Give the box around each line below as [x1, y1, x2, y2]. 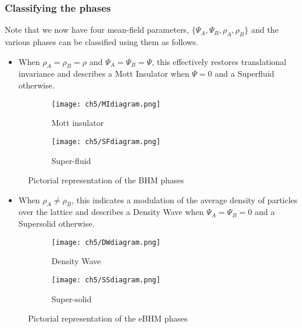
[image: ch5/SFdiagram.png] [52, 137, 161, 146]
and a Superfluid [214, 67, 274, 80]
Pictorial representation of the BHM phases [28, 174, 184, 186]
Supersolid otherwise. [18, 217, 95, 230]
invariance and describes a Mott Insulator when [18, 67, 190, 80]
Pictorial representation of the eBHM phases [28, 312, 188, 324]
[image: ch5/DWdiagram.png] [52, 238, 161, 247]
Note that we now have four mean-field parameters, [5, 23, 189, 36]
